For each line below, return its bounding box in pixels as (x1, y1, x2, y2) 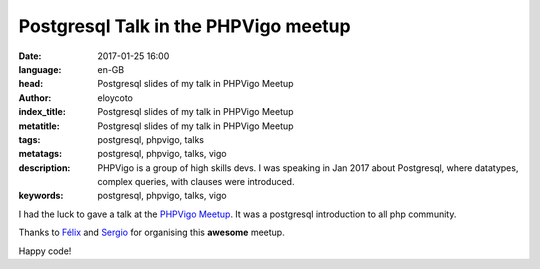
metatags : (18, 148, 63, 160)
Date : (18, 50, 42, 62)
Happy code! (18, 245, 72, 257)
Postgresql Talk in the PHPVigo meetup (18, 15, 351, 37)
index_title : (18, 106, 67, 118)
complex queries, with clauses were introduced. (97, 176, 295, 188)
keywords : (18, 190, 64, 202)
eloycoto (97, 91, 134, 104)
